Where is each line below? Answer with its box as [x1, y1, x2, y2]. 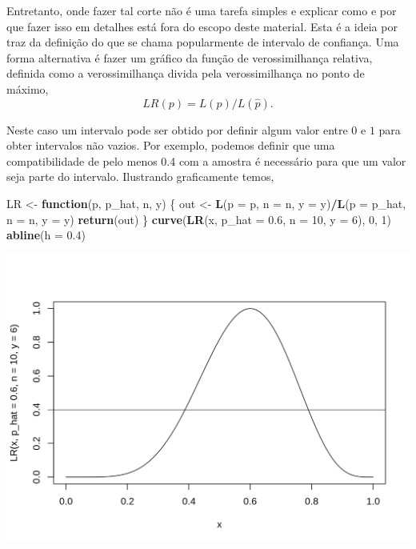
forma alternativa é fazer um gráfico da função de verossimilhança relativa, [6, 49, 373, 66]
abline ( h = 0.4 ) [6, 226, 86, 243]
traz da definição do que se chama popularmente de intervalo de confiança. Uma [6, 34, 399, 50]
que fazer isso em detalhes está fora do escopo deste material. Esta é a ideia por [6, 18, 398, 34]
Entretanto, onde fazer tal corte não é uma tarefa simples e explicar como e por [6, 2, 397, 18]
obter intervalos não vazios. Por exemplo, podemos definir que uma [6, 137, 335, 154]
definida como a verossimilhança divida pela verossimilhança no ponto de [6, 65, 365, 82]
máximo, [6, 80, 49, 97]
